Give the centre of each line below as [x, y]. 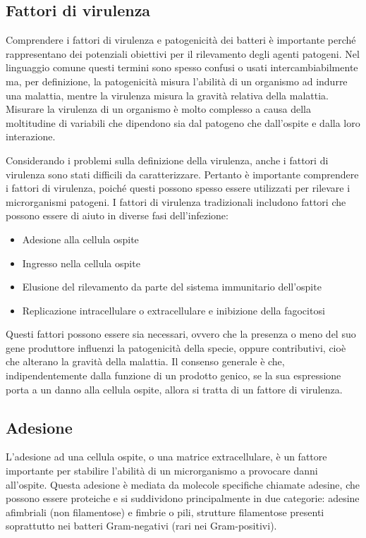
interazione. [31, 136]
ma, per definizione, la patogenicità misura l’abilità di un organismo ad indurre [177, 81]
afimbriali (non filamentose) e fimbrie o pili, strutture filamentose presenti [165, 512]
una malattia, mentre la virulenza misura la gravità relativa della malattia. [167, 95]
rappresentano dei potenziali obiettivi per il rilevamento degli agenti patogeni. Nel [183, 53]
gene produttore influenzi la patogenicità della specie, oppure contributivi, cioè [176, 347]
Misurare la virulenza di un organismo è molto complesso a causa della [158, 109]
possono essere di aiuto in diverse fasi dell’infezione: [117, 215]
